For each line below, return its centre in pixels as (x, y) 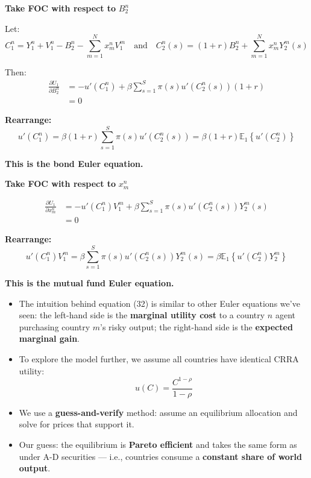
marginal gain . (49, 338)
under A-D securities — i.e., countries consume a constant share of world (160, 456)
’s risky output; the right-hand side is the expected (196, 326)
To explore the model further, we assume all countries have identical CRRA (159, 359)
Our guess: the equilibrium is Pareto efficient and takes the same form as (158, 444)
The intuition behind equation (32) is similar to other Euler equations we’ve (159, 303)
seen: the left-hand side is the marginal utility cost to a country (142, 315)
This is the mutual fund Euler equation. (90, 283)
